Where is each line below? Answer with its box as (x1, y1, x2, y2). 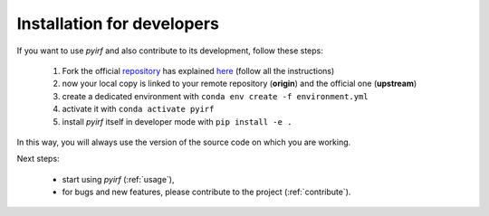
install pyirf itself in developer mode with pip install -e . (62, 116, 292, 127)
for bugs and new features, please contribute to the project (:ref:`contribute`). (62, 186, 351, 198)
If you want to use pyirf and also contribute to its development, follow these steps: (16, 45, 323, 56)
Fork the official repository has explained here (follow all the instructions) (62, 65, 335, 76)
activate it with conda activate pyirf (62, 104, 215, 115)
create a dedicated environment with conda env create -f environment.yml (62, 90, 369, 101)
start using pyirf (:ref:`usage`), (62, 174, 176, 184)
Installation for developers (16, 14, 219, 33)
